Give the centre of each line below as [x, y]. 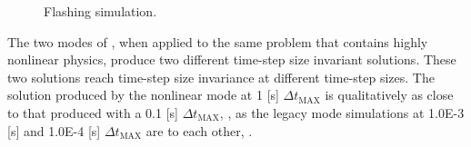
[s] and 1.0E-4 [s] [54, 130]
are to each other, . [199, 130]
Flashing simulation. [100, 11]
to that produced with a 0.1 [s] [93, 112]
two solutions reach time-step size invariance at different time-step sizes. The [221, 77]
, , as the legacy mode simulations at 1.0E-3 [342, 112]
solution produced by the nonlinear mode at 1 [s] [143, 95]
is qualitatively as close [389, 95]
